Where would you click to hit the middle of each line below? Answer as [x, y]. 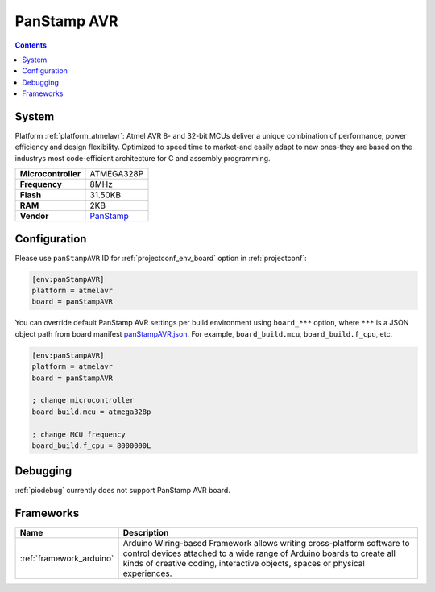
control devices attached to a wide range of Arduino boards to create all [259, 553]
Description [146, 533]
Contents [31, 45]
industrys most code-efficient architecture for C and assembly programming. [143, 158]
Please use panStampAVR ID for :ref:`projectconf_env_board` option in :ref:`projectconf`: [161, 258]
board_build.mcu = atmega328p [91, 412]
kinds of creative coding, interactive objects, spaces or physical [244, 564]
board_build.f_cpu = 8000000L [91, 445]
